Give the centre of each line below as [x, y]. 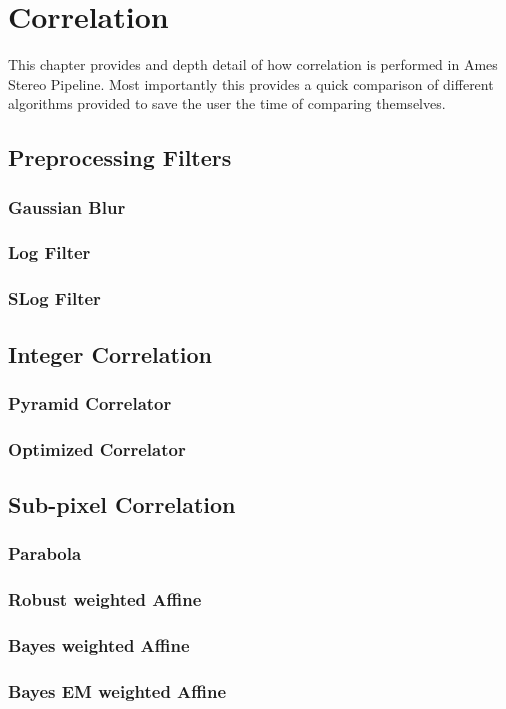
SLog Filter [54, 298]
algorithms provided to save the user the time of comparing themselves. [227, 103]
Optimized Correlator [97, 448]
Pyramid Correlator [90, 402]
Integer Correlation [110, 353]
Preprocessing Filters [120, 157]
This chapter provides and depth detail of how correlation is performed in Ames [253, 64]
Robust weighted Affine [105, 599]
